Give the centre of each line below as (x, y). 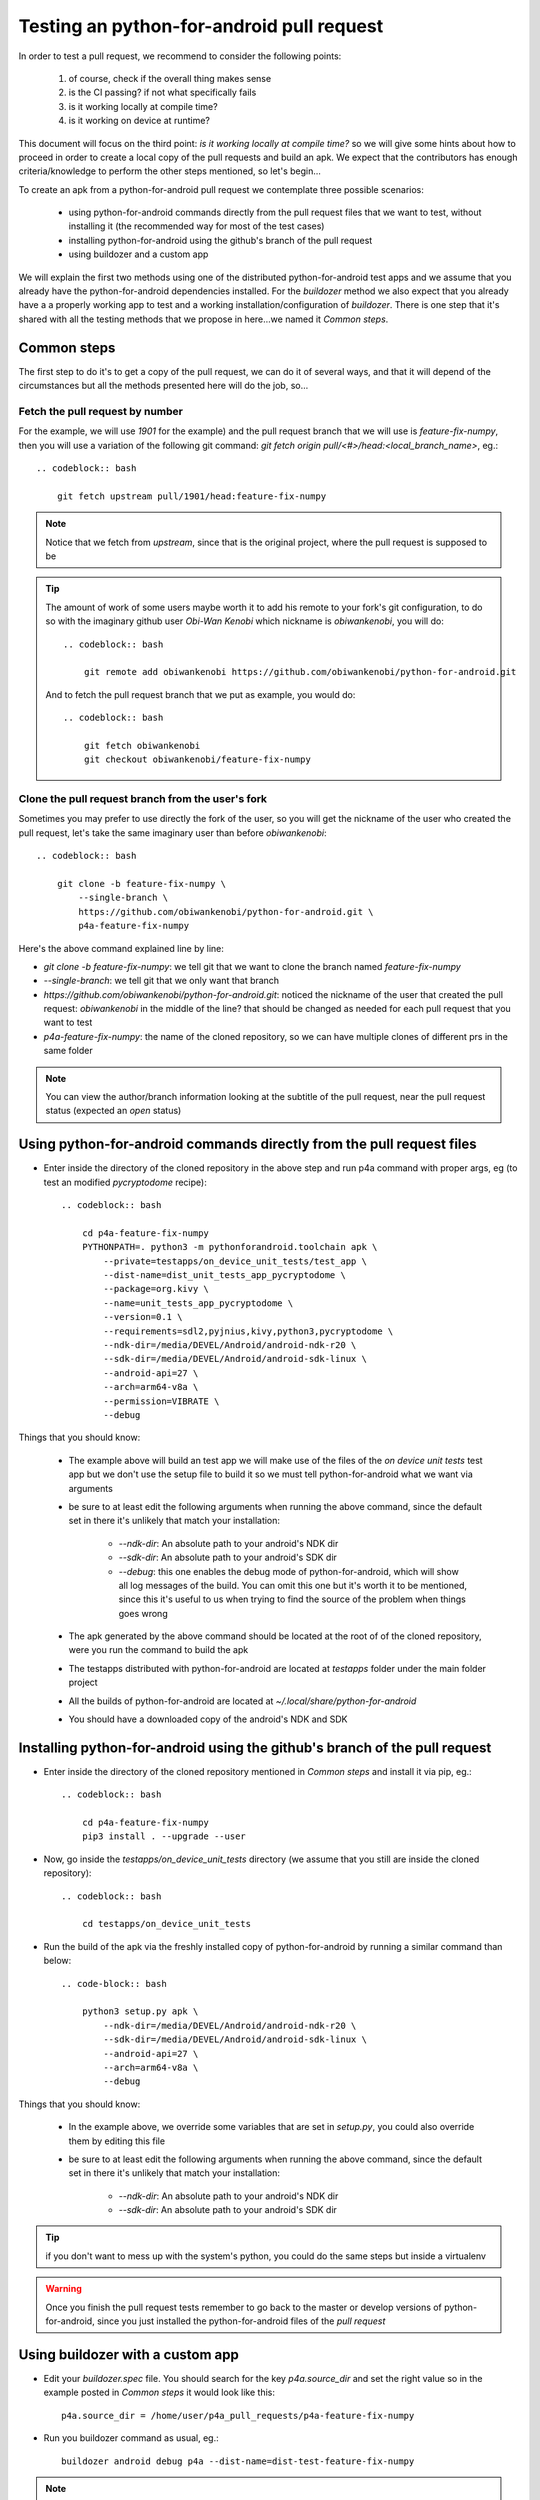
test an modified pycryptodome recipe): (125, 1182)
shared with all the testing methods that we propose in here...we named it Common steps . (203, 319)
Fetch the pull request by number (101, 411)
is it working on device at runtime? (139, 121)
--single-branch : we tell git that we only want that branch (161, 981)
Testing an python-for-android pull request (201, 26)
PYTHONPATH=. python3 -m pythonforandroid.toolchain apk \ (229, 1247)
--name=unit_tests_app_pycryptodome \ (198, 1303)
